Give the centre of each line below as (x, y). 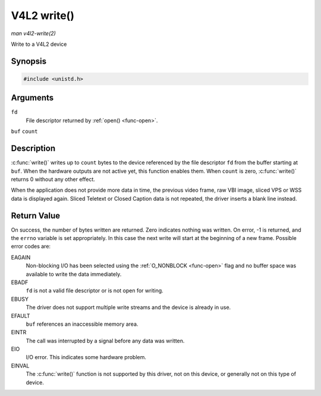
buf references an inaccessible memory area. (82, 324)
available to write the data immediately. (74, 274)
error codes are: (31, 247)
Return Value (36, 215)
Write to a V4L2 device (39, 44)
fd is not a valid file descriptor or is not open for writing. (95, 291)
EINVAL (20, 366)
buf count (24, 132)
